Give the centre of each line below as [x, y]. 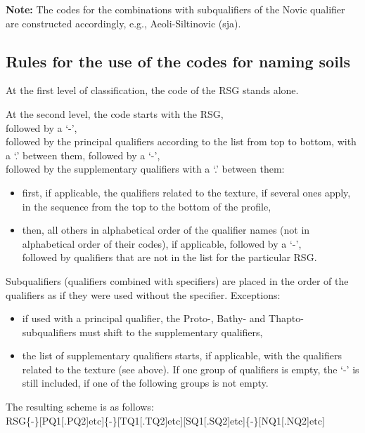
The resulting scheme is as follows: [80, 407]
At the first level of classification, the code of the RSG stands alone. [152, 90]
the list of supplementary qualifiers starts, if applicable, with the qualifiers [182, 355]
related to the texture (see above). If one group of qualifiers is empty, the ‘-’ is [191, 369]
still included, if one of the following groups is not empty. [145, 383]
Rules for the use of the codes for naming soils [178, 61]
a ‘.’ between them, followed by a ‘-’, [83, 155]
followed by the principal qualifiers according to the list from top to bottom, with [181, 141]
